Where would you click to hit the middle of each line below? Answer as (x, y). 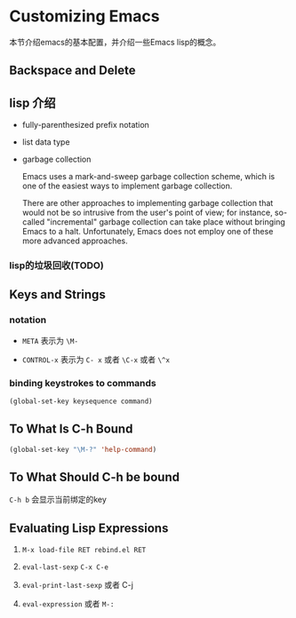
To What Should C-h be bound (95, 477)
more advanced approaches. (75, 241)
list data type (46, 142)
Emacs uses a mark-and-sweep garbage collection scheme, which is (148, 177)
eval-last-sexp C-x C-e (65, 567)
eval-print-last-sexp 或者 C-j (77, 585)
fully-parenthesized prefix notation (85, 125)
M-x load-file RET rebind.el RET (84, 551)
